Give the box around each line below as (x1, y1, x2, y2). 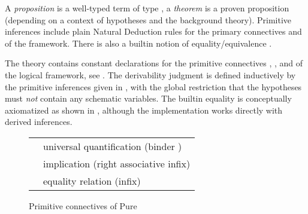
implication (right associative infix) (43, 156, 191, 170)
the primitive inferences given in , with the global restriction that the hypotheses (5, 80, 302, 93)
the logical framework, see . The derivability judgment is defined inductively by (5, 68, 296, 81)
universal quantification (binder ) (43, 139, 182, 153)
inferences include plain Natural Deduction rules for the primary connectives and (5, 25, 302, 38)
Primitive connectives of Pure (29, 199, 137, 212)
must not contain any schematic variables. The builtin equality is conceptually (5, 92, 292, 105)
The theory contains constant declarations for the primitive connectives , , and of (5, 57, 303, 69)
